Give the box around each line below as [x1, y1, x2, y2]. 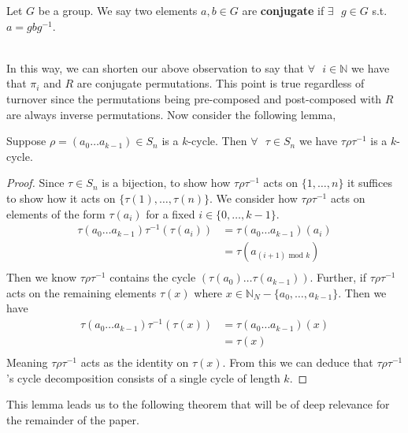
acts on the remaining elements [6, 284, 157, 300]
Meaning [6, 354, 48, 371]
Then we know [6, 269, 77, 286]
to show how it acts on [6, 189, 116, 206]
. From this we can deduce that [222, 354, 373, 371]
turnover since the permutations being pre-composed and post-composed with [6, 90, 382, 106]
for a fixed [146, 205, 195, 222]
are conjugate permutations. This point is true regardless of [76, 75, 365, 91]
